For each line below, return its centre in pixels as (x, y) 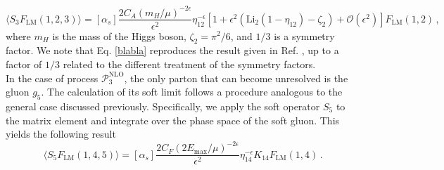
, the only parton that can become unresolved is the (236, 78)
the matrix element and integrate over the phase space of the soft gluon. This (173, 120)
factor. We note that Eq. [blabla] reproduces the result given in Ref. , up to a (172, 50)
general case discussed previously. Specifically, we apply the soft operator (163, 106)
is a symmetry (304, 35)
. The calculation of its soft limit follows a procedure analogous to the (192, 92)
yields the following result (61, 134)
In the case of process (52, 78)
